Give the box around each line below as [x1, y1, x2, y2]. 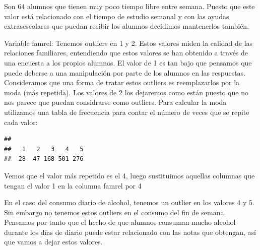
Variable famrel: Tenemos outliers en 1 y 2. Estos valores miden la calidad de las [4, 37, 253, 48]
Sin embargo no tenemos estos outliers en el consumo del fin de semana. [4, 207, 226, 217]
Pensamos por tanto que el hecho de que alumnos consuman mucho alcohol [4, 217, 236, 227]
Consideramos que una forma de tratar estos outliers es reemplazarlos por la [4, 77, 240, 88]
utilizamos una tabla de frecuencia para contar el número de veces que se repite [4, 106, 249, 117]
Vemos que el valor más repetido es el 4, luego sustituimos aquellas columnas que [4, 170, 255, 180]
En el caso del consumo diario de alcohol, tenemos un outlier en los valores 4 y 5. [4, 197, 254, 208]
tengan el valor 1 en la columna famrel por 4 [4, 180, 142, 191]
